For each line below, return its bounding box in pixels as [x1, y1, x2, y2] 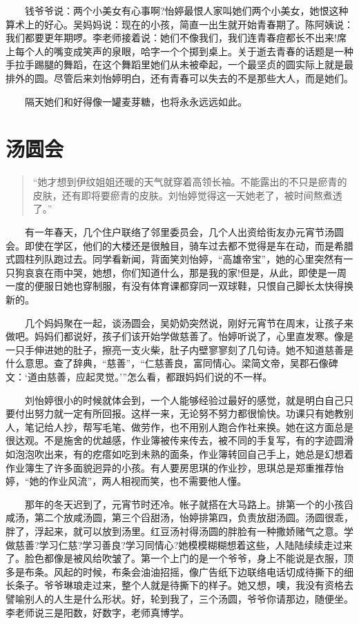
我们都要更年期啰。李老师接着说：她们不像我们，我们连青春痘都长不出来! [6, 30, 337, 45]
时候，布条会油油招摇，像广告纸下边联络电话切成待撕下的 [82, 564, 344, 578]
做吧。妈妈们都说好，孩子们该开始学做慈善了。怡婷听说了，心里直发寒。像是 [6, 329, 353, 343]
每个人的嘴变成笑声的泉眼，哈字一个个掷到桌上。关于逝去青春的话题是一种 [14, 43, 353, 58]
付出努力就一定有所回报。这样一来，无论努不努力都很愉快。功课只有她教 [14, 406, 344, 421]
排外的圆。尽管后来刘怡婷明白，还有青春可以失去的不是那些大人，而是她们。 [6, 70, 353, 85]
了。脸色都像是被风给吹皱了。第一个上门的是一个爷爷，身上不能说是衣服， [6, 551, 344, 565]
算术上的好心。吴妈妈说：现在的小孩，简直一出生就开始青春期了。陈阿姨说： [6, 17, 353, 31]
